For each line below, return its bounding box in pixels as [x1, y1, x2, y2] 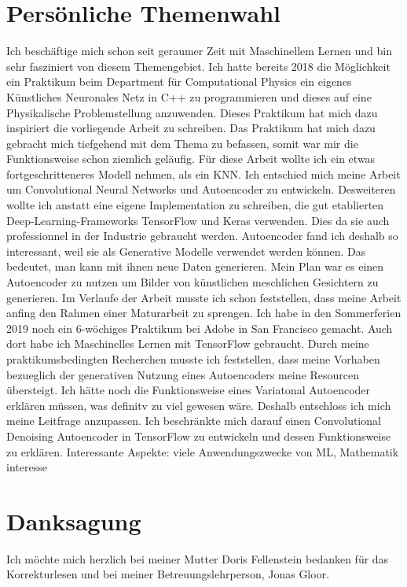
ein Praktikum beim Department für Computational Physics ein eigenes [6, 73, 352, 90]
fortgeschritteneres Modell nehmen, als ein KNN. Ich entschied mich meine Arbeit [6, 165, 401, 182]
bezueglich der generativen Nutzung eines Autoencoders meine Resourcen [6, 366, 359, 382]
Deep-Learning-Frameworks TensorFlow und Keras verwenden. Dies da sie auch [6, 212, 390, 228]
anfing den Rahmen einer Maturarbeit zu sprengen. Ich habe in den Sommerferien [6, 305, 401, 321]
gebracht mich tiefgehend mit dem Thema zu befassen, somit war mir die [6, 135, 358, 151]
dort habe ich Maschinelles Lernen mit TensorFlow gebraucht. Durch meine [6, 335, 369, 352]
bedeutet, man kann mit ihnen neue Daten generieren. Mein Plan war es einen [6, 258, 384, 275]
